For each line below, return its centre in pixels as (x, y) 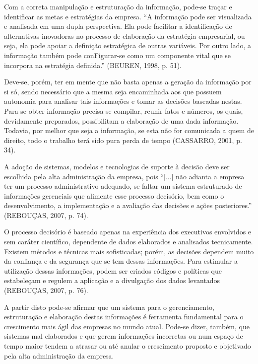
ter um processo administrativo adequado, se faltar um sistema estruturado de (123, 186)
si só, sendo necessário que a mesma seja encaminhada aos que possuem (113, 91)
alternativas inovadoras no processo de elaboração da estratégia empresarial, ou (125, 36)
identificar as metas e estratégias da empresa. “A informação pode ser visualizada (128, 16)
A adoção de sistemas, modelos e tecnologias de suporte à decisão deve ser (117, 166)
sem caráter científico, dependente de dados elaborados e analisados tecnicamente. (129, 242)
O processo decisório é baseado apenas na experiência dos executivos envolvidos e (128, 232)
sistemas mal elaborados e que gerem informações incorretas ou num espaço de (124, 336)
